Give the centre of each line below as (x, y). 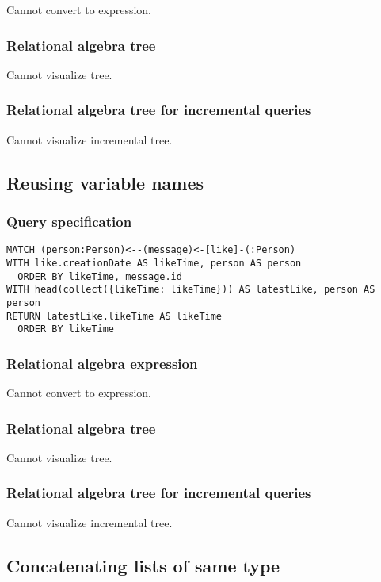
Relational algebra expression (102, 363)
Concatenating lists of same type (143, 565)
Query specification (69, 221)
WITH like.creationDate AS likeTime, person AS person (154, 263)
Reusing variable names (105, 182)
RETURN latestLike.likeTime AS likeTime (114, 316)
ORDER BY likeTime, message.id (100, 276)
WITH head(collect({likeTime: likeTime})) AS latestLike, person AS (191, 290)
